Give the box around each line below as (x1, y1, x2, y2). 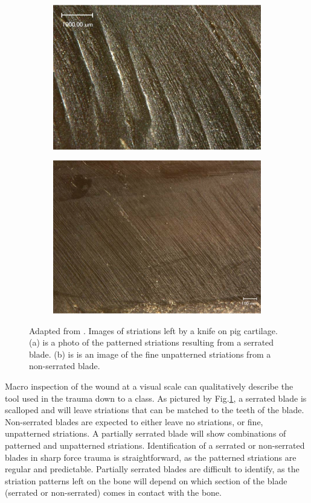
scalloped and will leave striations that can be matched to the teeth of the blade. (5, 403, 304, 416)
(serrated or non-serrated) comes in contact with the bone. (5, 486, 222, 499)
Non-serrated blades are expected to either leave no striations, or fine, (5, 415, 263, 428)
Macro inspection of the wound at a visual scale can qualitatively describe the (5, 380, 293, 393)
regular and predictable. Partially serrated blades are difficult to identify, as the (5, 463, 300, 475)
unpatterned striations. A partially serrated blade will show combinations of (5, 427, 286, 440)
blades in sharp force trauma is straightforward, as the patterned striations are (5, 451, 297, 463)
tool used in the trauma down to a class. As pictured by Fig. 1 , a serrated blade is (5, 391, 307, 404)
